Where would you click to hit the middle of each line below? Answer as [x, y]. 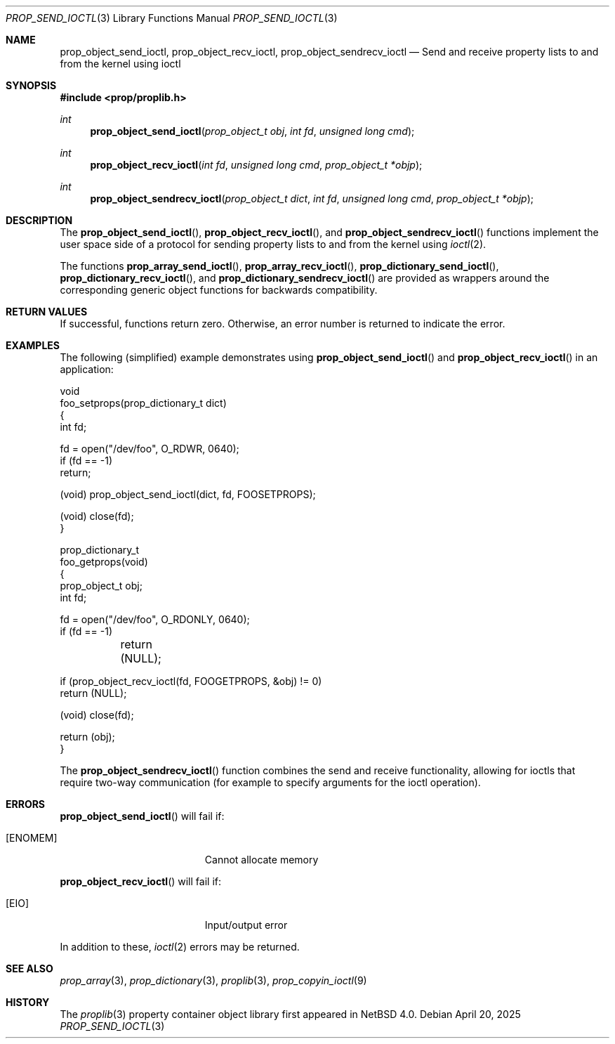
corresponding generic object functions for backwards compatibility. [219, 290]
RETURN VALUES [47, 312]
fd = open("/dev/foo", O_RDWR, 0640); [150, 449]
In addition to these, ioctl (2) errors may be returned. [180, 947]
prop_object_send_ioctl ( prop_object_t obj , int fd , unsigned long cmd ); [252, 131]
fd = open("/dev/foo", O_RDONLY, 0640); [155, 619]
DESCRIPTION [39, 220]
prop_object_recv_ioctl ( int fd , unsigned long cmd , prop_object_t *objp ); [256, 165]
